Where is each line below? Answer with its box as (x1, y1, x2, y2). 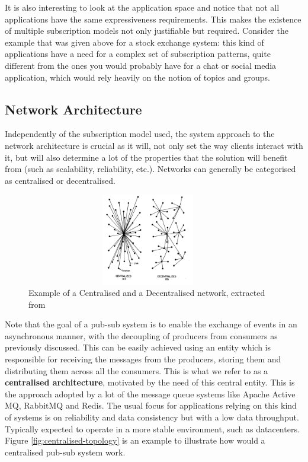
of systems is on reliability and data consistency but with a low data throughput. (5, 411, 299, 423)
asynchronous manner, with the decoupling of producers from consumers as (5, 329, 278, 342)
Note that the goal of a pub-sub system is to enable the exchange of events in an (5, 318, 297, 330)
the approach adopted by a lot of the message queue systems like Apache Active (5, 387, 296, 400)
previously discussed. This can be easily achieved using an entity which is (5, 341, 271, 353)
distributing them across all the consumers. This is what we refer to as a (5, 364, 268, 377)
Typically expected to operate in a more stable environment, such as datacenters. (5, 422, 300, 435)
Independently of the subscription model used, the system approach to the (5, 128, 275, 140)
